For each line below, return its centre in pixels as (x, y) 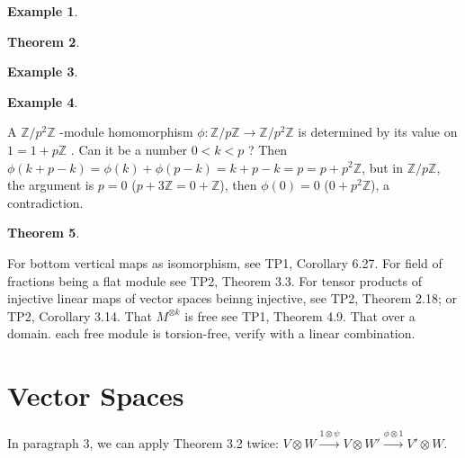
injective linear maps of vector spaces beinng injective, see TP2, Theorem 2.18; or (232, 298)
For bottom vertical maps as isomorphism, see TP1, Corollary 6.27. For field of (225, 262)
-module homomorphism (126, 132)
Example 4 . (43, 101)
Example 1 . (43, 11)
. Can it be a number (129, 149)
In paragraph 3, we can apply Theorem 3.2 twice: (143, 442)
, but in (382, 167)
